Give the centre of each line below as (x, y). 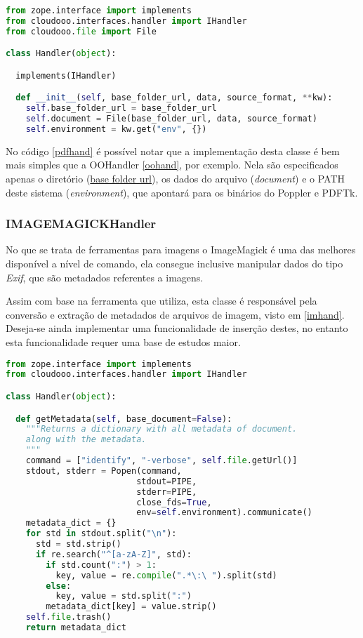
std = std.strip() (78, 544)
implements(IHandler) (66, 75)
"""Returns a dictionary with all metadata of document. (161, 429)
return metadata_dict (76, 628)
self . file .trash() (68, 617)
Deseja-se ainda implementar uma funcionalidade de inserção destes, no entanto (177, 328)
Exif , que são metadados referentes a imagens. (105, 277)
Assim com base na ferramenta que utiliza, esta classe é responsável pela (161, 301)
